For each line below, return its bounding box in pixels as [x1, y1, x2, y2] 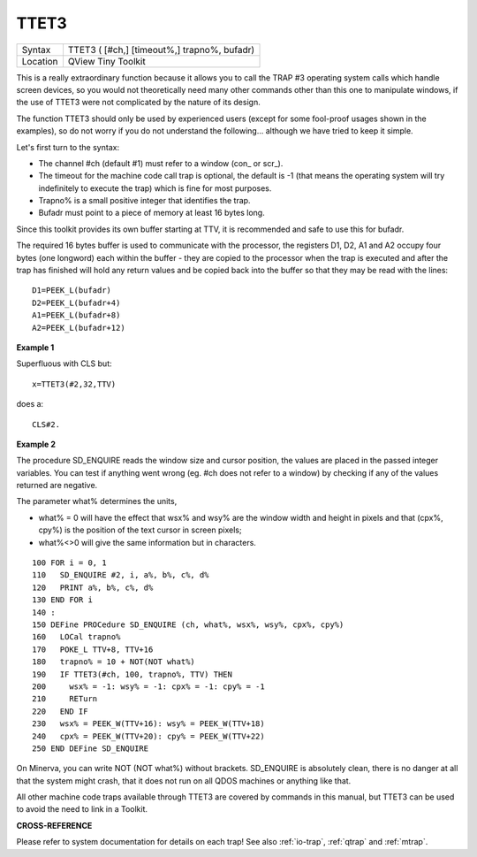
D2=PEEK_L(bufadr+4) [32, 297, 121, 308]
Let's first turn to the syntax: [16, 142, 119, 152]
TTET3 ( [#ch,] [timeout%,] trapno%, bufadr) [67, 43, 255, 56]
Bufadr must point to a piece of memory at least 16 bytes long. [38, 208, 265, 218]
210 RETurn [32, 694, 98, 704]
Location [21, 55, 58, 67]
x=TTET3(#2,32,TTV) [32, 379, 117, 389]
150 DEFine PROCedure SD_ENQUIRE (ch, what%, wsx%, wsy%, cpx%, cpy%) [32, 620, 344, 630]
